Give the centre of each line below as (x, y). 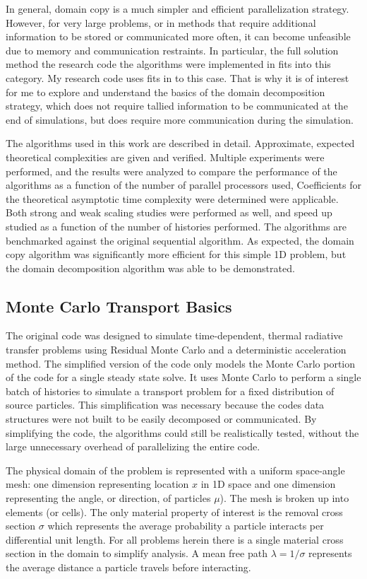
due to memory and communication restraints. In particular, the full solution (172, 50)
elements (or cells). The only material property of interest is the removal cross (174, 511)
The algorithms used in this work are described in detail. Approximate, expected (180, 143)
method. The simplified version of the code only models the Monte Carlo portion (181, 363)
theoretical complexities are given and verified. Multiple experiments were (165, 157)
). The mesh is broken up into (284, 498)
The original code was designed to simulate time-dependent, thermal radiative (174, 335)
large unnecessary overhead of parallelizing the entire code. (133, 446)
